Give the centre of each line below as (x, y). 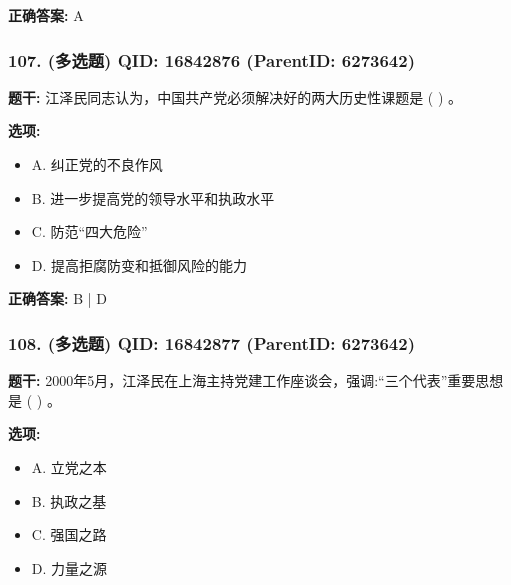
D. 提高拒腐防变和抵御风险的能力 (139, 264)
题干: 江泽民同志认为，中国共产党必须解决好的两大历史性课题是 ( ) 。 (235, 96)
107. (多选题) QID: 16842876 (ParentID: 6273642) (211, 59)
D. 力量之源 (69, 567)
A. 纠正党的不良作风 (97, 164)
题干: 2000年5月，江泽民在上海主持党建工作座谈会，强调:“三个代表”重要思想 (256, 380)
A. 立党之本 (69, 466)
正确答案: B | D (57, 298)
